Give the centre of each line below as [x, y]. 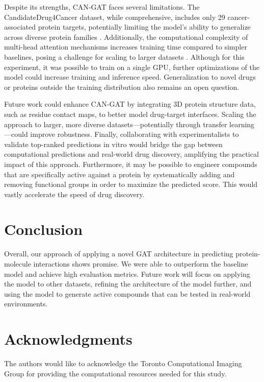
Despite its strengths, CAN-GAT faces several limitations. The [102, 7]
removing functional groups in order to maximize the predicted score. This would [131, 184]
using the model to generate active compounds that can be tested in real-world [127, 293]
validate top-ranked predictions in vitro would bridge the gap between [113, 144]
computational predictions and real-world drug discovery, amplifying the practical [131, 154]
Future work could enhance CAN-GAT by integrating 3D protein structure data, [130, 104]
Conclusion [44, 229]
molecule [18, 264]
